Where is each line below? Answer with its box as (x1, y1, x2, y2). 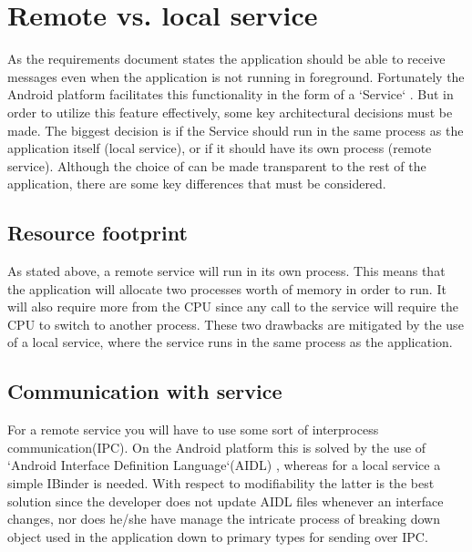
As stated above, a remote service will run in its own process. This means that (7, 261, 446, 281)
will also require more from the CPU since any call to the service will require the (7, 297, 458, 316)
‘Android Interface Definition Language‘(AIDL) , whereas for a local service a (7, 455, 441, 475)
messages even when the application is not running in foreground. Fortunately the (7, 66, 465, 86)
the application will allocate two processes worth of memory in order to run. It (7, 279, 446, 298)
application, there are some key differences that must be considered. (7, 174, 386, 193)
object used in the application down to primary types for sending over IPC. (7, 526, 428, 546)
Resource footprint (7, 219, 188, 247)
